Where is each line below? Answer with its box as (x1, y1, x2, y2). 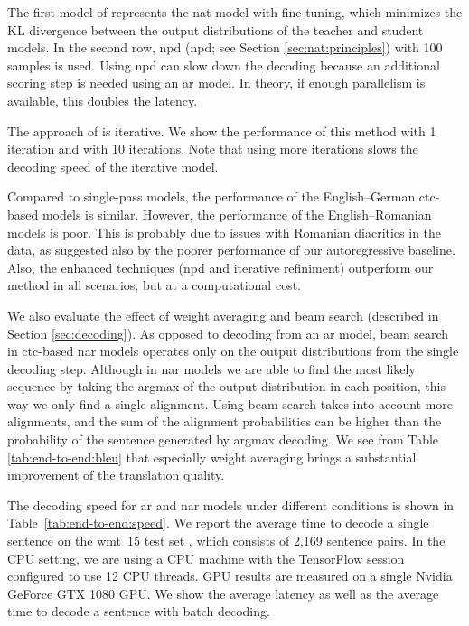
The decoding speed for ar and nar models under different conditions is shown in (7, 495, 455, 514)
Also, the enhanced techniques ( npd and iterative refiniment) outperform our (7, 257, 434, 276)
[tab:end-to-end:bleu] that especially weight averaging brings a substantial (7, 447, 417, 466)
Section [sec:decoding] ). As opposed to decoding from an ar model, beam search (7, 323, 449, 342)
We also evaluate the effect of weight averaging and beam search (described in (7, 305, 439, 324)
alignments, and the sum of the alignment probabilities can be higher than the (7, 412, 442, 431)
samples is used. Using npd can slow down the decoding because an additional (7, 55, 440, 74)
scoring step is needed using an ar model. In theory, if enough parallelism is (7, 73, 426, 92)
